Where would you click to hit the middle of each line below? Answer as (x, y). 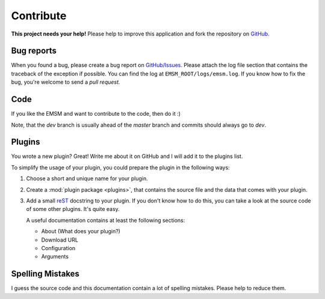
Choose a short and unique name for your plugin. (87, 178)
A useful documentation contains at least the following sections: (106, 220)
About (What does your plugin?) (81, 231)
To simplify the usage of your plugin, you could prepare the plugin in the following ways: (120, 167)
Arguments (55, 257)
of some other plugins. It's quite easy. (73, 209)
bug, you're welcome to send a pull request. (66, 82)
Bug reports (34, 51)
